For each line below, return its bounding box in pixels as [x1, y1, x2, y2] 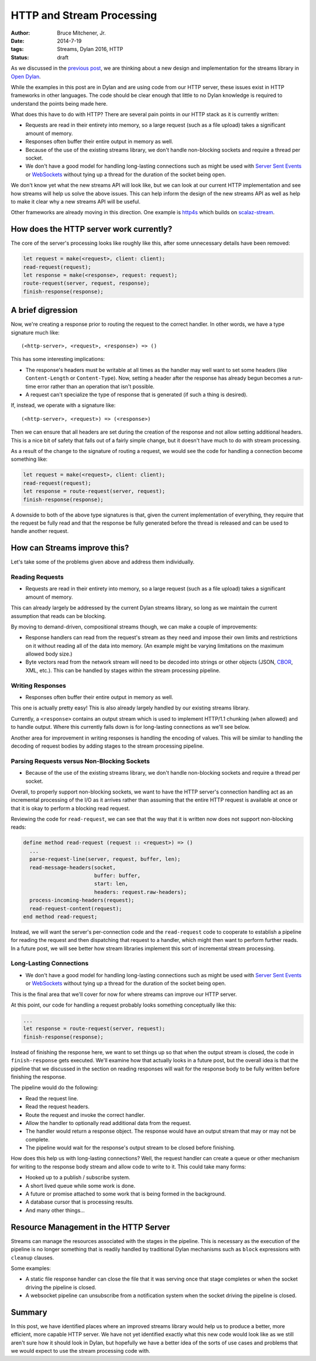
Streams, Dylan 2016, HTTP [57, 46, 123, 53]
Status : [11, 53, 29, 61]
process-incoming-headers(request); [29, 897, 135, 904]
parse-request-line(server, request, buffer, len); [29, 856, 181, 863]
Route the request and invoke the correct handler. [25, 1111, 146, 1118]
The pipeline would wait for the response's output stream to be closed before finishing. [25, 1144, 235, 1151]
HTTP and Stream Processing [11, 9, 157, 22]
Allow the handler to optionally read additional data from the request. [25, 1119, 191, 1126]
